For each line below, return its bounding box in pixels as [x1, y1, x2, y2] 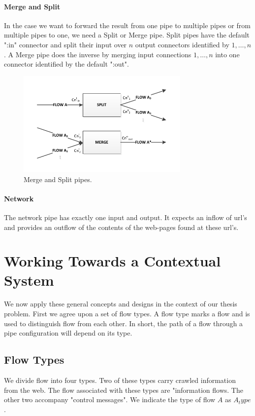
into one [215, 49, 240, 59]
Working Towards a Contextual [4, 251, 221, 271]
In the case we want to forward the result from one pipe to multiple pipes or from [4, 20, 251, 30]
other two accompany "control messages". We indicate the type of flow [4, 394, 216, 405]
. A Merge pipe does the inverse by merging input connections [4, 49, 191, 59]
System [4, 270, 54, 290]
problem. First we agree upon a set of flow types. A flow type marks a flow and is [4, 308, 250, 318]
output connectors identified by [135, 39, 229, 49]
